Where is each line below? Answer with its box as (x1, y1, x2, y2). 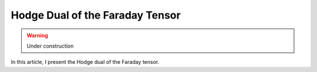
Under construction (26, 42, 74, 49)
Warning (26, 32, 48, 39)
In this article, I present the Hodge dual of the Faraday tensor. (11, 59, 160, 66)
